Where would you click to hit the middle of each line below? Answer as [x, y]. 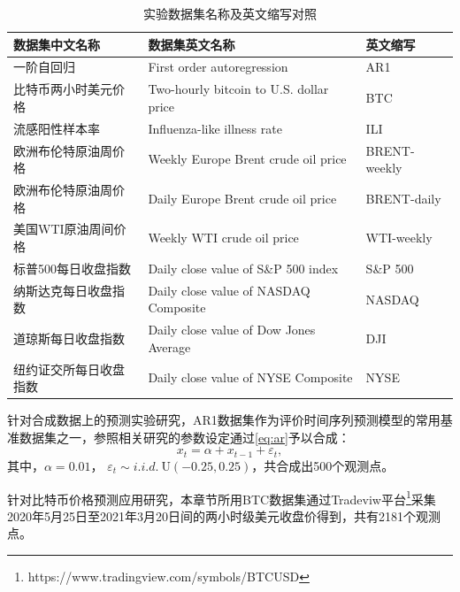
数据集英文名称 [192, 44]
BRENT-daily [403, 198]
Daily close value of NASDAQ [229, 290]
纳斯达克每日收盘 [63, 290]
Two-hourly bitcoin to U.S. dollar [238, 89]
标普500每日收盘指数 [72, 268]
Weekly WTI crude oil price [223, 238]
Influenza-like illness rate [215, 128]
